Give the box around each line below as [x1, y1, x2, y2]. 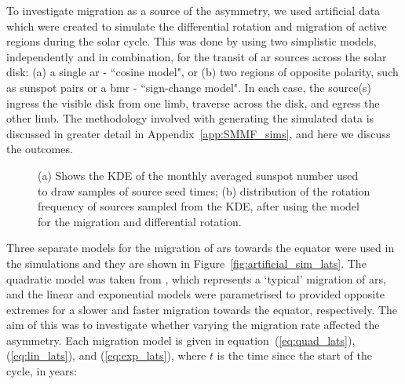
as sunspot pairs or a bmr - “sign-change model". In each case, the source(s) [6, 79, 371, 95]
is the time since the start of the [217, 347, 372, 364]
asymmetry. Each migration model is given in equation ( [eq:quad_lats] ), [6, 331, 356, 348]
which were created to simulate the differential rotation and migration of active [6, 17, 387, 34]
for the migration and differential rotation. [38, 213, 242, 229]
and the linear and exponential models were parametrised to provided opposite [6, 286, 385, 302]
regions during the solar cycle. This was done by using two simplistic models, [6, 33, 377, 49]
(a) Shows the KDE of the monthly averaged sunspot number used [38, 166, 359, 183]
